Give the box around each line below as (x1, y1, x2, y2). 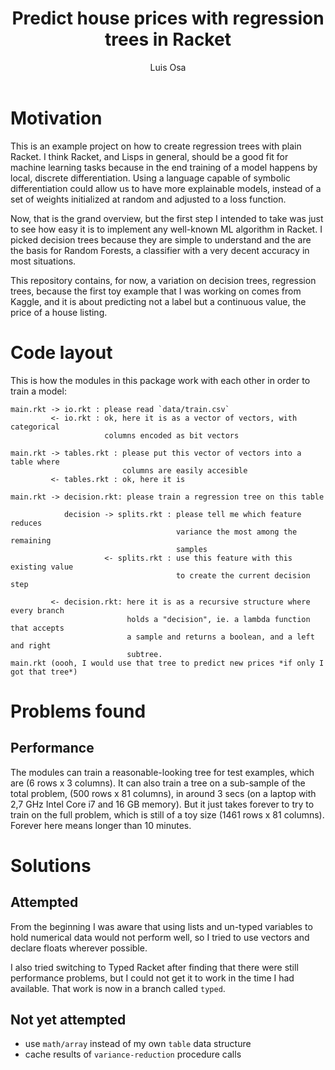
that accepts (10, 623, 65, 633)
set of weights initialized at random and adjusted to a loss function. (10, 193, 287, 205)
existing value (10, 562, 74, 572)
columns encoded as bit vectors (104, 430, 240, 441)
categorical (10, 422, 60, 432)
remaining (10, 535, 52, 546)
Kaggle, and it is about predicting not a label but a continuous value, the (10, 295, 307, 307)
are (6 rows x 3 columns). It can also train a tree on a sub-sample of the (10, 777, 306, 789)
